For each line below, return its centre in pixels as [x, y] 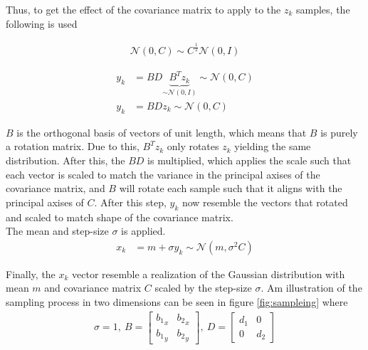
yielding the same [273, 146]
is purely [339, 132]
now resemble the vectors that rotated [265, 202]
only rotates [193, 146]
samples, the [323, 9]
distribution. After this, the [65, 160]
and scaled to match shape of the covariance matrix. [120, 217]
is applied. [143, 231]
